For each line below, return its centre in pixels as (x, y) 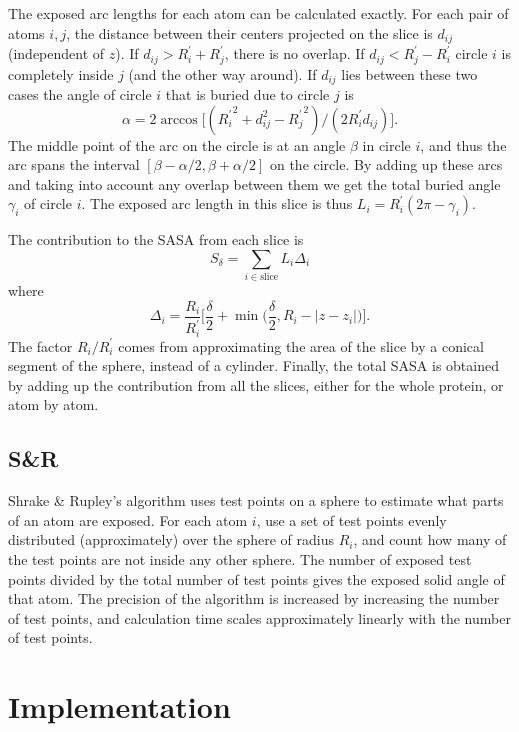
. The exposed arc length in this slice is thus (217, 203)
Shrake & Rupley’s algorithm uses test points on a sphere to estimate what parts (256, 500)
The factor (40, 345)
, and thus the (463, 144)
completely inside (61, 73)
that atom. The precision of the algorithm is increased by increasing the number (254, 598)
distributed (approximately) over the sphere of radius (171, 539)
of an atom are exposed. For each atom (128, 519)
